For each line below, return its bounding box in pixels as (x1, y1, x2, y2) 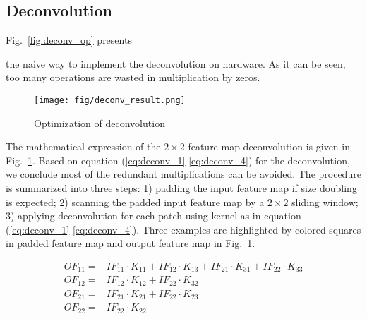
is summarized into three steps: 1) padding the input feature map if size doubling (6, 181, 357, 195)
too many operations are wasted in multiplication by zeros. (6, 70, 260, 85)
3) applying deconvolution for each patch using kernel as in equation (6, 208, 301, 223)
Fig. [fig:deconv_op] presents (6, 32, 132, 47)
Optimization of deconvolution (34, 115, 165, 130)
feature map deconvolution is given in (188, 139, 350, 154)
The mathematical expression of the (6, 139, 161, 154)
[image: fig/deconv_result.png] (34, 95, 186, 105)
